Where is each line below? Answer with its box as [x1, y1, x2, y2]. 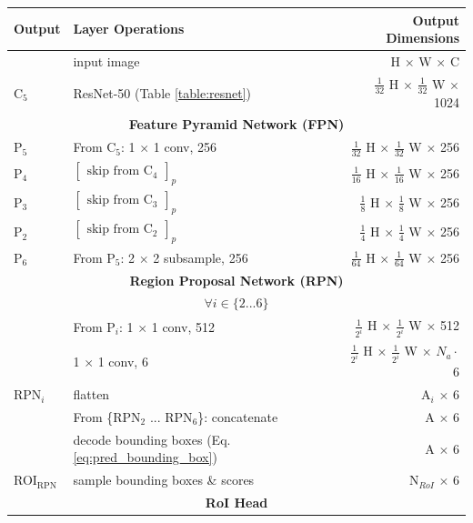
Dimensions [386, 28, 459, 47]
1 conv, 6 [97, 351, 148, 370]
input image [73, 51, 140, 70]
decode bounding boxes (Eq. [73, 429, 231, 448]
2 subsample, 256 [153, 247, 248, 267]
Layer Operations [73, 19, 185, 38]
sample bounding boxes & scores [73, 470, 255, 489]
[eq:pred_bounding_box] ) [73, 448, 217, 467]
